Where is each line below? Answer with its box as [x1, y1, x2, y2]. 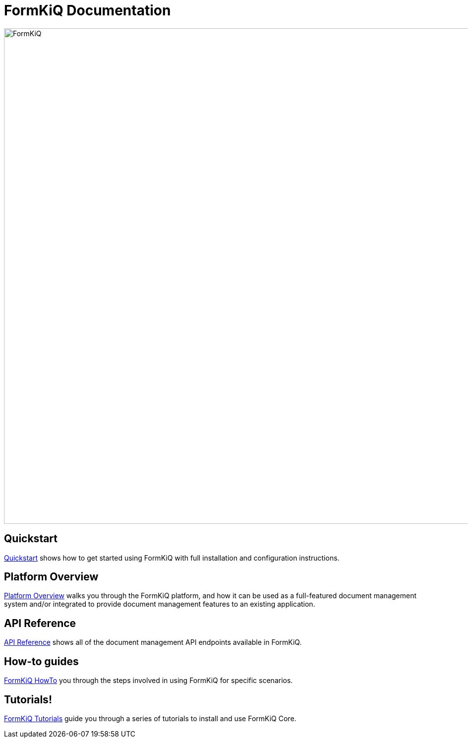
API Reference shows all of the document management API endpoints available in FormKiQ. [4, 638, 302, 647]
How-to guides [4, 655, 79, 668]
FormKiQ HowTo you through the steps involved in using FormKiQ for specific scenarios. [4, 676, 293, 685]
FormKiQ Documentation [4, 2, 171, 19]
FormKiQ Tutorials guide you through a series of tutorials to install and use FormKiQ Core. [4, 714, 296, 723]
